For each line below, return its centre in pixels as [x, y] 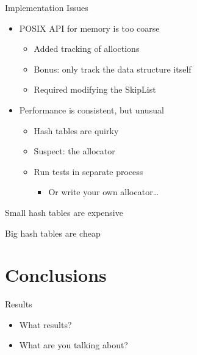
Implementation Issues [47, 7]
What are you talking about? [73, 345]
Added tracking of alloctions [87, 48]
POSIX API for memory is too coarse [89, 28]
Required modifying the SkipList [95, 89]
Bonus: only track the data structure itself [113, 69]
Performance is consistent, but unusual [91, 109]
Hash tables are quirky [76, 130]
